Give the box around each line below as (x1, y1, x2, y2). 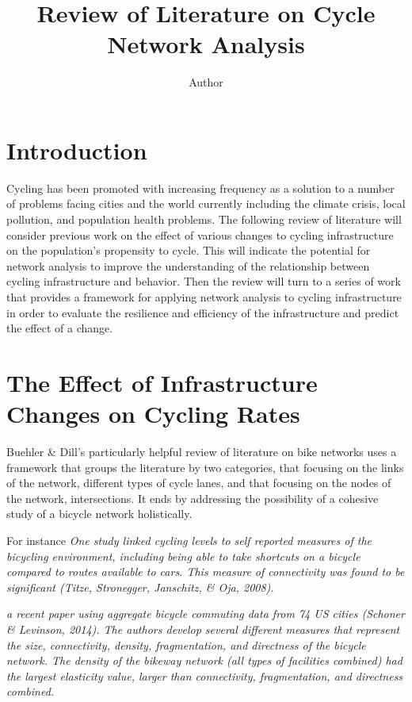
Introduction (6, 133, 147, 166)
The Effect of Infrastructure (6, 366, 318, 398)
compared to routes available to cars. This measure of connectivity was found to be (6, 563, 405, 580)
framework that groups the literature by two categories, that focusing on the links (6, 458, 404, 475)
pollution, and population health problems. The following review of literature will (6, 211, 402, 228)
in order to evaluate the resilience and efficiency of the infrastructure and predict (6, 304, 399, 320)
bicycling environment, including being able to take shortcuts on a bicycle (6, 547, 360, 564)
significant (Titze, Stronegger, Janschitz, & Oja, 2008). (6, 578, 274, 595)
